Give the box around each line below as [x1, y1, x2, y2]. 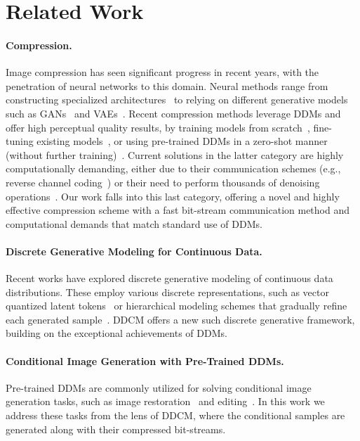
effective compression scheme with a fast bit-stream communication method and [6, 203, 349, 217]
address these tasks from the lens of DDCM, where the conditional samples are [6, 408, 345, 423]
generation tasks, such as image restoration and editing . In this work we [6, 394, 325, 409]
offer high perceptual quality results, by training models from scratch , [6, 120, 310, 134]
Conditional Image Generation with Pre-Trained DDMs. [6, 353, 284, 368]
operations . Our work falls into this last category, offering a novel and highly [6, 188, 340, 203]
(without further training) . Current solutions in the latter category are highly [6, 147, 344, 162]
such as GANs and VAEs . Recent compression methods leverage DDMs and [6, 106, 341, 120]
